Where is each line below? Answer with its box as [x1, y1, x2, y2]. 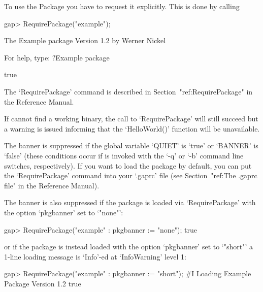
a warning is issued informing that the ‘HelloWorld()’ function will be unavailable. [4, 123, 260, 134]
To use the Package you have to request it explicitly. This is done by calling [4, 1, 240, 11]
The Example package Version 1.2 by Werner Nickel [4, 35, 166, 46]
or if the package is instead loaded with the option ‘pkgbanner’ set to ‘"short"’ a [4, 241, 253, 252]
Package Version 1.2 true [4, 278, 81, 288]
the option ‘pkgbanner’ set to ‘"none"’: [4, 207, 123, 217]
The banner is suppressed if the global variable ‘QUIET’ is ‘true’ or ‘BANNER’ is [4, 140, 258, 151]
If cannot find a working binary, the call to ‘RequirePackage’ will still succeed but [4, 113, 258, 124]
